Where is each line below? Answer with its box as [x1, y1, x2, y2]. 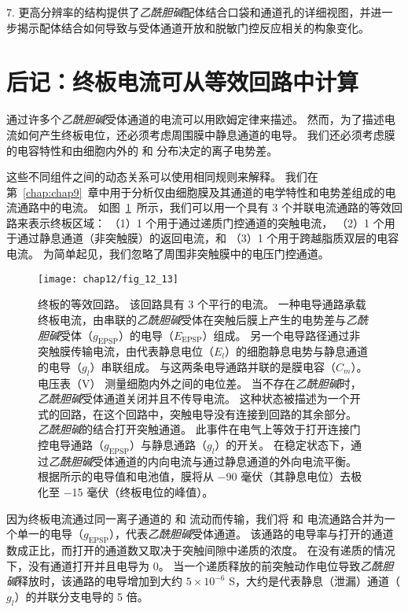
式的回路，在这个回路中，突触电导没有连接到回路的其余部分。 [38, 405, 357, 422]
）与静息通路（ [129, 437, 207, 453]
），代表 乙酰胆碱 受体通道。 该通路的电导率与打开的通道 [108, 525, 394, 542]
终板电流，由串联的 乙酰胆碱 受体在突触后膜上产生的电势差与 [38, 311, 346, 327]
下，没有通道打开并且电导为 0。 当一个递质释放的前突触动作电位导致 [6, 557, 361, 573]
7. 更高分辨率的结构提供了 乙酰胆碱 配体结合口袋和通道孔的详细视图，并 [6, 4, 371, 20]
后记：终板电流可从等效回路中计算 [6, 65, 359, 98]
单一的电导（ [17, 525, 83, 542]
